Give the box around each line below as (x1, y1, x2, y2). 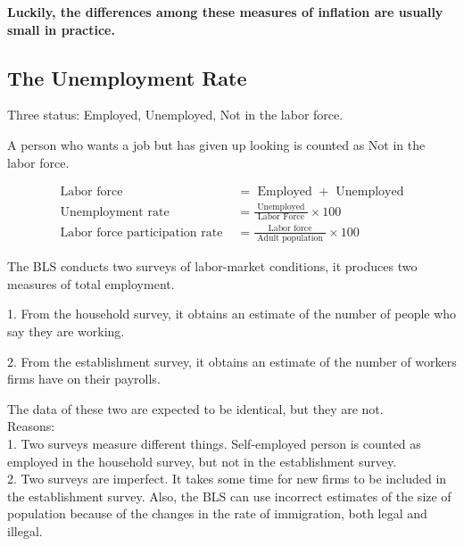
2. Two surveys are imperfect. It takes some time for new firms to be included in (7, 469, 447, 488)
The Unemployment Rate (7, 63, 247, 91)
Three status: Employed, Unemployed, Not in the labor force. (7, 105, 344, 124)
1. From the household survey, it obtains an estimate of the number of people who (7, 304, 457, 323)
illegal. (7, 521, 43, 540)
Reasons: (7, 417, 55, 435)
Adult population (257, 234, 323, 244)
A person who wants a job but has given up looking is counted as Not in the (7, 135, 426, 153)
